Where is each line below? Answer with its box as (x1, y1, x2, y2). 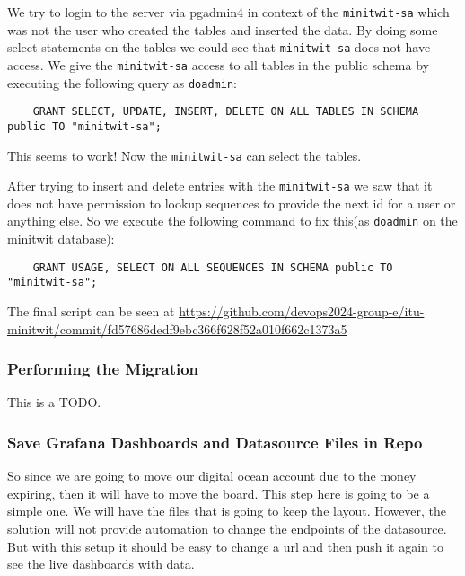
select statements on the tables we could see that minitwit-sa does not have (7, 38, 431, 57)
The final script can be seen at (7, 302, 175, 320)
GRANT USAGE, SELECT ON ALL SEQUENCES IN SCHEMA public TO (32, 261, 393, 274)
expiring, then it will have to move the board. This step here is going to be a (7, 483, 430, 502)
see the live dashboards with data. (7, 554, 195, 573)
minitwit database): (7, 229, 115, 248)
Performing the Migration (7, 358, 199, 380)
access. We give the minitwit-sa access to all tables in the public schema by (7, 55, 429, 74)
